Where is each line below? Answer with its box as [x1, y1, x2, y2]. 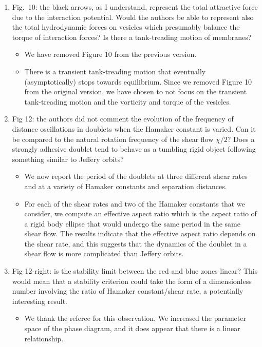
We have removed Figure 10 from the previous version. [24, 49, 197, 59]
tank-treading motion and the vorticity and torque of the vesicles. [24, 96, 231, 107]
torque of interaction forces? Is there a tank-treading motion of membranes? [12, 31, 252, 42]
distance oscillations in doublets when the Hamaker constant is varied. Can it [12, 123, 256, 134]
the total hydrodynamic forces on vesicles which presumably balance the [12, 22, 240, 32]
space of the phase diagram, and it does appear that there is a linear [24, 323, 240, 334]
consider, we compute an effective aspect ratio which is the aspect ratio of [24, 208, 257, 219]
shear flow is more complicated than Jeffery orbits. [24, 248, 184, 259]
